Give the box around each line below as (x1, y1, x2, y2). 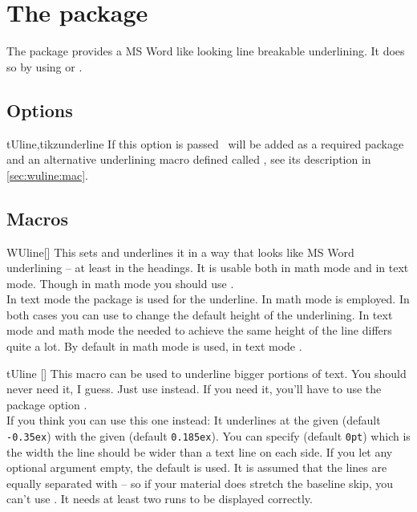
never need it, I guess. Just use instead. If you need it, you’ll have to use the (6, 380, 382, 397)
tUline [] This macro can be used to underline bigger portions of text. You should (6, 364, 407, 381)
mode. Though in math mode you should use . (6, 274, 234, 291)
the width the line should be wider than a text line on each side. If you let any (6, 443, 393, 460)
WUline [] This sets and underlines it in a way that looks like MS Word (6, 243, 354, 260)
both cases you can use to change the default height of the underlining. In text (6, 306, 393, 323)
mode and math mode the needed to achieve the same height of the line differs (6, 322, 392, 339)
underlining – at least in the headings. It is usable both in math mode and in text (6, 259, 409, 276)
